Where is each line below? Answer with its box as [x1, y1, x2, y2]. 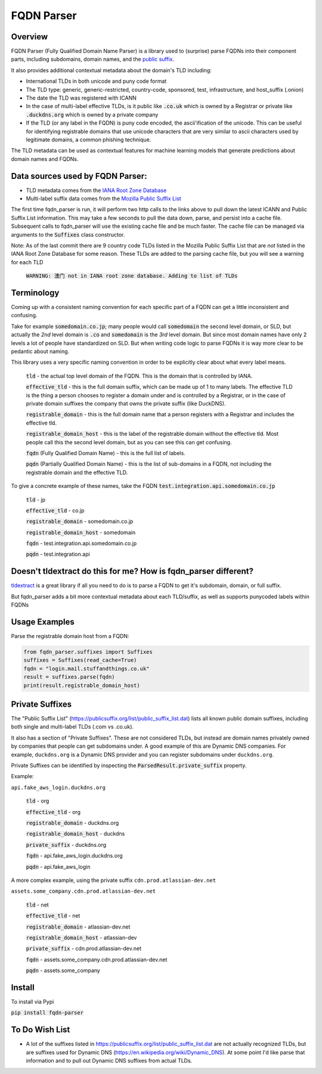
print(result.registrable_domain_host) [23, 682, 140, 689]
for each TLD [11, 258, 44, 265]
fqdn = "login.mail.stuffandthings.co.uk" [23, 665, 150, 672]
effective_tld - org [26, 808, 80, 815]
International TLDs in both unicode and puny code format [26, 78, 167, 85]
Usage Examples [11, 617, 75, 627]
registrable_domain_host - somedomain [26, 528, 136, 536]
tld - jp [26, 496, 46, 503]
